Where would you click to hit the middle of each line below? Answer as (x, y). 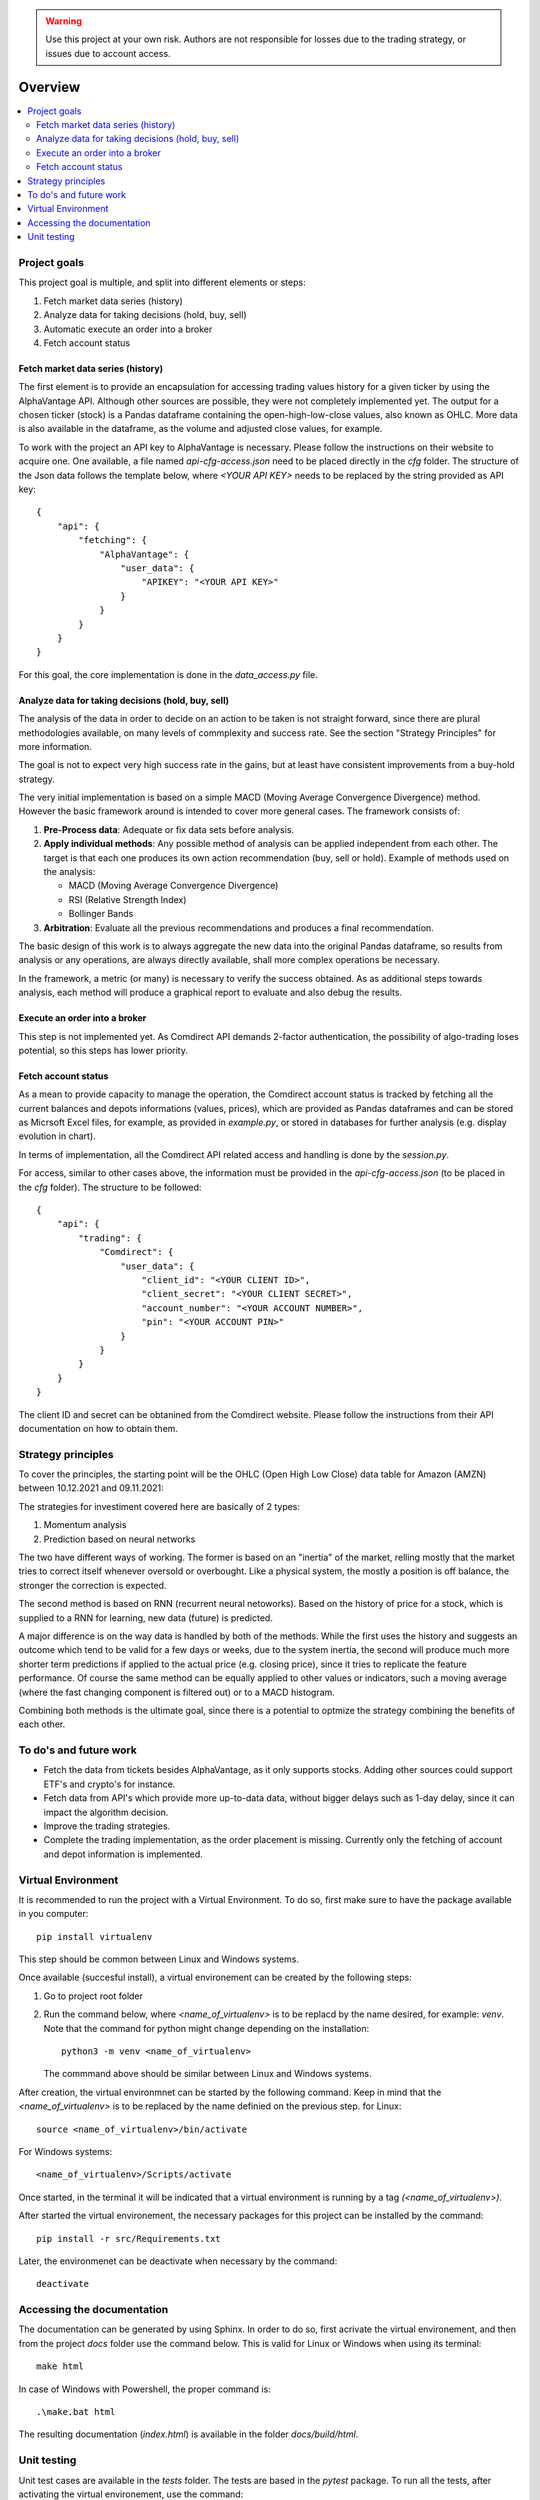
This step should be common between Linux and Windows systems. (159, 1959)
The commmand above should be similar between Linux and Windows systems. (207, 2074)
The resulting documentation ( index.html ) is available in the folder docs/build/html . (188, 2434)
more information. (55, 746)
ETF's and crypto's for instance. (109, 1784)
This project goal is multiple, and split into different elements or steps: (162, 282)
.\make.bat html (76, 2412)
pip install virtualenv (94, 1936)
